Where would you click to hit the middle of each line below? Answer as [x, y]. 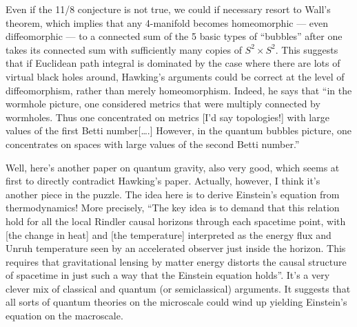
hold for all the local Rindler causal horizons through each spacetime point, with [176, 221]
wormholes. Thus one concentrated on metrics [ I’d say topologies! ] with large [167, 117]
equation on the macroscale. [64, 316]
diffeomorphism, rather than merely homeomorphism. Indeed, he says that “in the [179, 90]
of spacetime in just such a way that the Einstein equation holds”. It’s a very [168, 275]
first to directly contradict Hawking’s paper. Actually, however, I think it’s [163, 181]
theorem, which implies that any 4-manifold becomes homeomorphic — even [167, 22]
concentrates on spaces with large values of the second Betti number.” [153, 144]
